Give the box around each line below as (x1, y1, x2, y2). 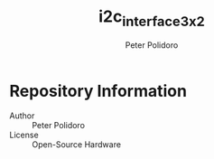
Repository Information (9, 80, 188, 101)
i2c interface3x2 (98, 6, 205, 30)
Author (9, 110, 35, 121)
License (9, 129, 39, 141)
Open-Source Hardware (32, 139, 122, 150)
